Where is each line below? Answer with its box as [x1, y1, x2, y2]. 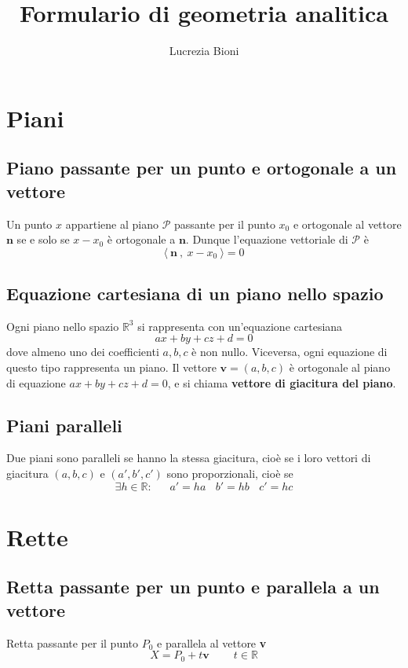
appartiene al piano [65, 215, 158, 232]
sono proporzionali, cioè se [166, 465, 293, 482]
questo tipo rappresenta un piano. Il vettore [6, 359, 217, 376]
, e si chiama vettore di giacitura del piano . [167, 374, 396, 391]
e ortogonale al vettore [293, 215, 402, 232]
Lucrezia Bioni [169, 42, 239, 59]
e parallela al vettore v [157, 634, 267, 651]
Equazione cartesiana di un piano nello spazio [6, 281, 384, 306]
